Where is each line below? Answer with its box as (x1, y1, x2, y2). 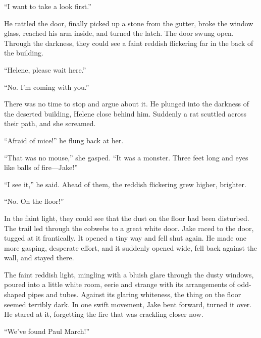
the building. (4, 47, 43, 58)
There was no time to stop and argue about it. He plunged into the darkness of (4, 98, 249, 109)
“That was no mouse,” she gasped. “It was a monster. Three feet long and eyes (4, 152, 248, 162)
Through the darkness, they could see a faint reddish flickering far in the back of (4, 37, 253, 48)
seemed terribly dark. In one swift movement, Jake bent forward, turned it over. (4, 299, 252, 309)
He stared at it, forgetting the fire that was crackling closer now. (4, 309, 203, 319)
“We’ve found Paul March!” (4, 325, 90, 336)
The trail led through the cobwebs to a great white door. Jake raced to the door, (4, 222, 254, 233)
